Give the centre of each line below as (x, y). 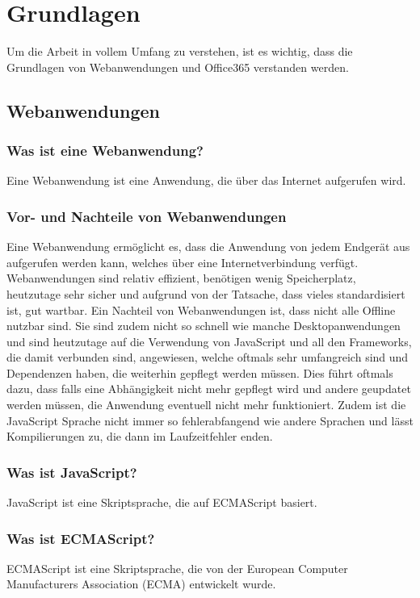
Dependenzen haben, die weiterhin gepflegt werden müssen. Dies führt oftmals (200, 372)
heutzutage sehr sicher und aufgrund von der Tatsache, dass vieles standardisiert (206, 293)
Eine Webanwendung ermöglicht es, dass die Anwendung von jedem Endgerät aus (208, 247)
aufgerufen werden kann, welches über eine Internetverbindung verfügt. (183, 262)
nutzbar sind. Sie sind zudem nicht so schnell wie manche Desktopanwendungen (204, 326)
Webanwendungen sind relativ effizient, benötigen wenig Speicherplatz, (181, 278)
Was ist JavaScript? (72, 472)
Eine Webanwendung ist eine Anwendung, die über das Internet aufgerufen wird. (206, 180)
